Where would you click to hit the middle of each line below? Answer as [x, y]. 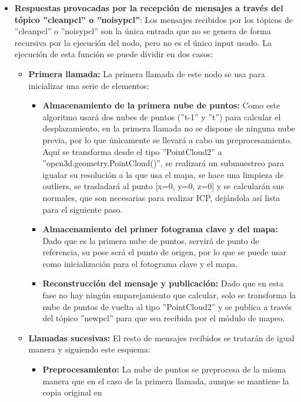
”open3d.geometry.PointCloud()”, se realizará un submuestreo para [163, 163]
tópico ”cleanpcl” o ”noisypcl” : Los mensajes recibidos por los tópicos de [154, 19]
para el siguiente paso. [83, 209]
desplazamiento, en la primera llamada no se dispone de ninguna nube [169, 128]
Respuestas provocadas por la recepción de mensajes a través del [149, 8]
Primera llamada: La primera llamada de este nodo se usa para [147, 73]
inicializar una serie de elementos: [89, 85]
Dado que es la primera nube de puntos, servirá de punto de [151, 240]
